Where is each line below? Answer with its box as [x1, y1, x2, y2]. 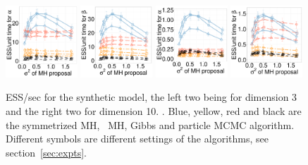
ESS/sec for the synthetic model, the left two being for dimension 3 [6, 90, 297, 104]
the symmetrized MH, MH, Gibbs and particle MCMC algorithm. [6, 117, 295, 132]
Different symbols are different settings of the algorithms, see [6, 131, 269, 146]
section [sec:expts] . [6, 145, 87, 159]
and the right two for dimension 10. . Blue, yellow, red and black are [6, 103, 302, 118]
